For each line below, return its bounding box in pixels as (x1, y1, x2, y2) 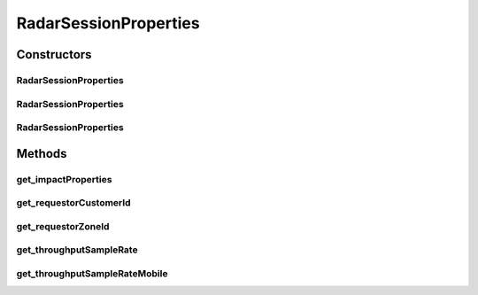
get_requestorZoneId (16, 220, 110, 232)
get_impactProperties (16, 173, 112, 185)
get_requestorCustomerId (16, 197, 132, 209)
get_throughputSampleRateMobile (16, 267, 168, 279)
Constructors (16, 47, 92, 62)
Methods (16, 146, 67, 161)
